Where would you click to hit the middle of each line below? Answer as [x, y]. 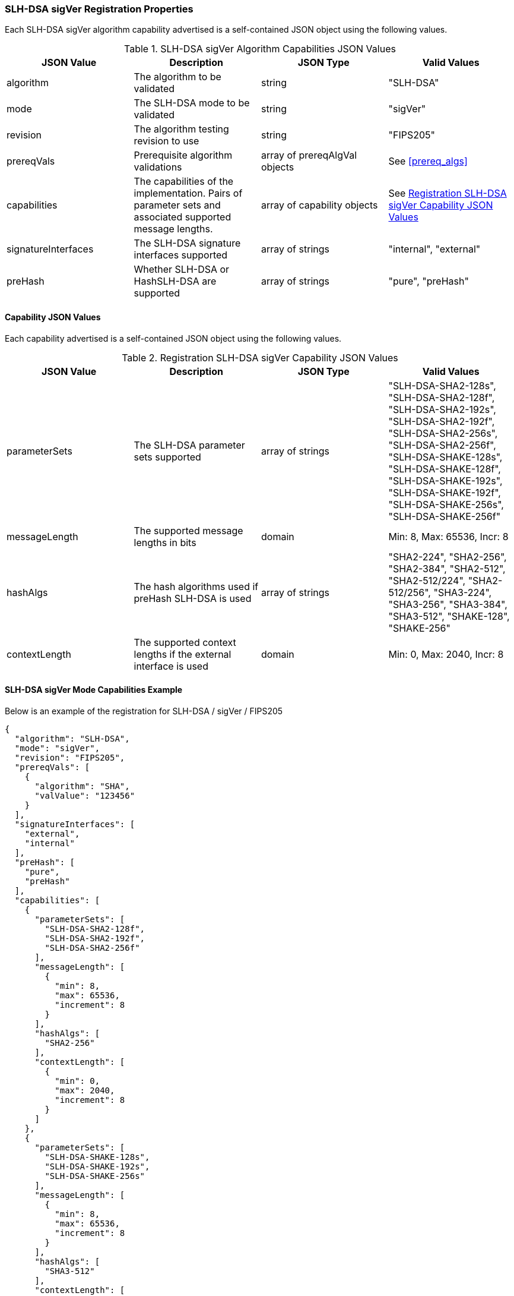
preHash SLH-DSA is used [193, 598]
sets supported [167, 457]
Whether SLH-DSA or [182, 269]
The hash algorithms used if [196, 586]
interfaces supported [181, 255]
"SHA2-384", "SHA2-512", [447, 568]
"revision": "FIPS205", [70, 757]
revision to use [166, 141]
